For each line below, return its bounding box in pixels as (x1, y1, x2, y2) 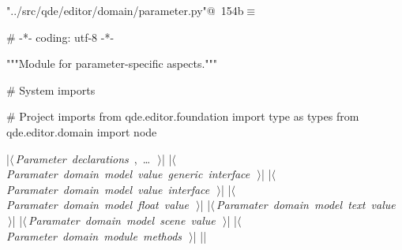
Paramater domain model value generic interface (6, 166, 250, 182)
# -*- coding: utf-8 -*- (6, 28, 115, 45)
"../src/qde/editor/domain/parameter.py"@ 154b (6, 2, 244, 18)
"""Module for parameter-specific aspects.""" (6, 55, 218, 72)
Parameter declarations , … (15, 150, 151, 166)
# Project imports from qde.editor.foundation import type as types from (6, 108, 359, 125)
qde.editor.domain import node (6, 123, 157, 140)
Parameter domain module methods (6, 227, 182, 244)
